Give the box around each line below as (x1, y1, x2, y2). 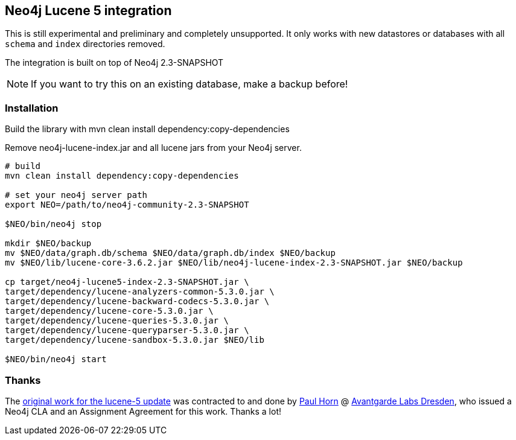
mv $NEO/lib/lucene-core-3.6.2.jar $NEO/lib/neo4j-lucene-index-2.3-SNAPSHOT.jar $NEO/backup (5, 258, 463, 268)
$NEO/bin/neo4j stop (5, 219, 102, 229)
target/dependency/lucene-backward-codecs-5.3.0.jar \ (5, 296, 270, 307)
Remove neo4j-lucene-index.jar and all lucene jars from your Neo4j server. (5, 142, 302, 153)
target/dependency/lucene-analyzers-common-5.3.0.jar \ (5, 287, 275, 297)
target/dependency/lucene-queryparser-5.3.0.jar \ (5, 325, 249, 336)
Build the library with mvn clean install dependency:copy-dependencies (5, 124, 290, 135)
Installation (5, 101, 59, 114)
